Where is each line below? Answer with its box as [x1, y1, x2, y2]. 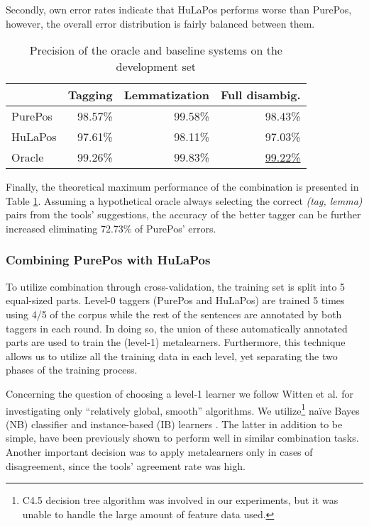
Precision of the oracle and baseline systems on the [29, 42, 282, 59]
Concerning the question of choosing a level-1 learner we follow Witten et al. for [6, 386, 353, 401]
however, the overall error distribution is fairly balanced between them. [6, 16, 315, 30]
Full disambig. [220, 86, 301, 103]
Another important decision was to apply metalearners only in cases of [6, 444, 313, 459]
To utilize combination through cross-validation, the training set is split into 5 [6, 279, 346, 293]
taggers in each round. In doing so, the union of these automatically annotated [6, 320, 348, 335]
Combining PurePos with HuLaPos [6, 251, 211, 269]
